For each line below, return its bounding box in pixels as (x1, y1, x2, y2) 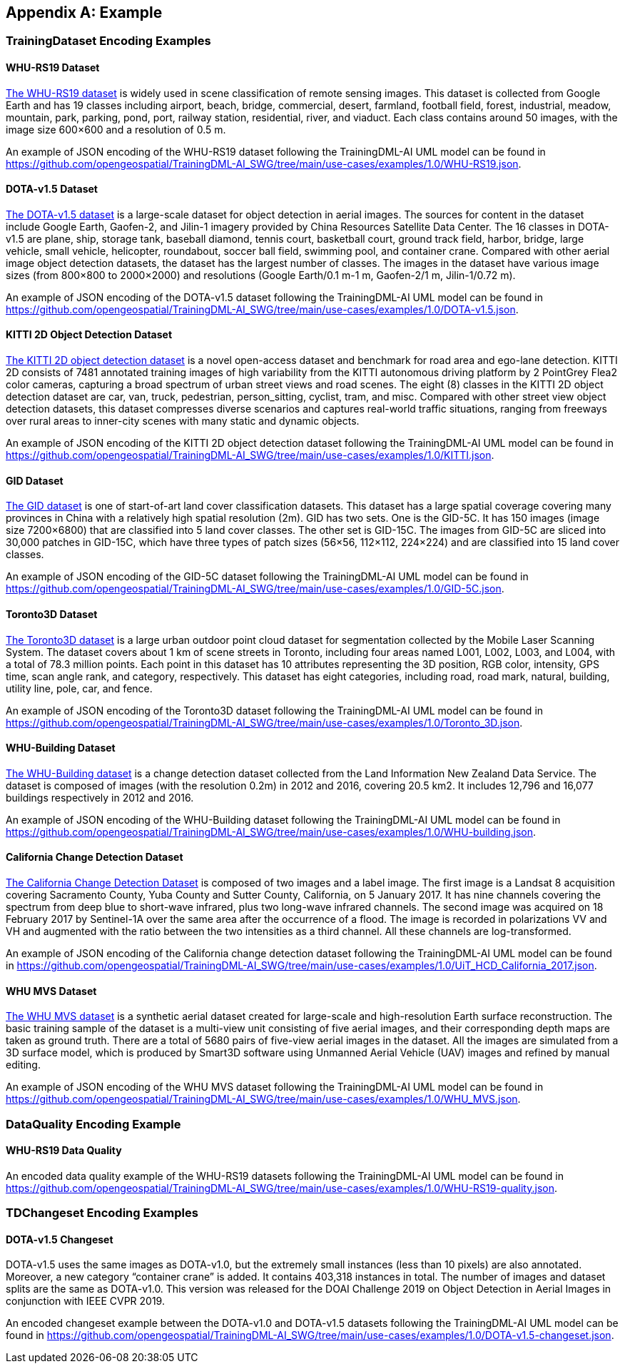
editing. (6, 1059, 41, 1071)
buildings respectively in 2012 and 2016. (6, 791, 194, 804)
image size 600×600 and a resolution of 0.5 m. (6, 123, 226, 136)
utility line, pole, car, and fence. (6, 682, 153, 694)
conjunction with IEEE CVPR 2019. (6, 1295, 165, 1308)
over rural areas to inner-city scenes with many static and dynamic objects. (6, 415, 360, 428)
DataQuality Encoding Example (6, 1116, 181, 1131)
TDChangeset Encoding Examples (6, 1206, 198, 1221)
